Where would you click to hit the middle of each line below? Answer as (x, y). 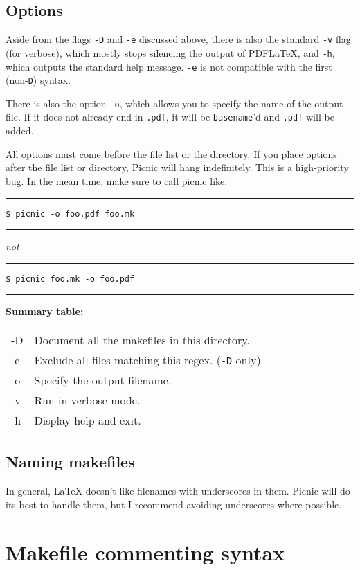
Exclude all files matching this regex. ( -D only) (147, 360)
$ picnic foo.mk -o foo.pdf (70, 279)
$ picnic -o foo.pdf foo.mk (70, 214)
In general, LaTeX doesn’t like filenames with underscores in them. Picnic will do (178, 491)
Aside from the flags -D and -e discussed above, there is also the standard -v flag (178, 39)
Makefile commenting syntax (145, 552)
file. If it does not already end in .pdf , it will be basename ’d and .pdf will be (170, 117)
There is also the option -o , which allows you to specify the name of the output (174, 103)
